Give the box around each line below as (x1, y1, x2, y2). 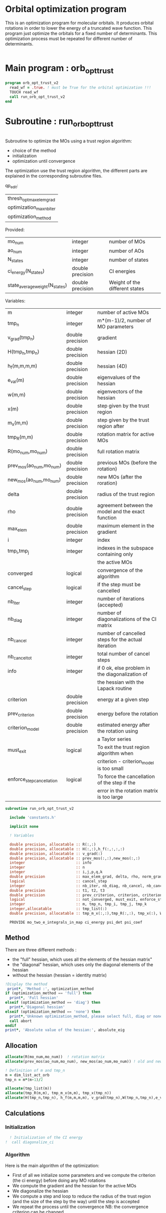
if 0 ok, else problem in (97, 664, 151, 671)
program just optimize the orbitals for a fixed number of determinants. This (5, 30, 157, 36)
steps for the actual (97, 636, 142, 643)
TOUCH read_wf (9, 90, 39, 95)
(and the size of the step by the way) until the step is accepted (12, 1198, 140, 1204)
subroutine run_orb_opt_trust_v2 (5, 806, 74, 811)
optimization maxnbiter (7, 204, 56, 212)
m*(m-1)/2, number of (97, 317, 152, 324)
